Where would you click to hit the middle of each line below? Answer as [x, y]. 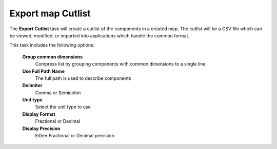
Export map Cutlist [50, 13]
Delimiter [32, 86]
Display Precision [41, 129]
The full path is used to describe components [83, 78]
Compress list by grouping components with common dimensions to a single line [120, 64]
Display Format [39, 114]
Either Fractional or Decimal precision [75, 136]
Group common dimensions [53, 57]
